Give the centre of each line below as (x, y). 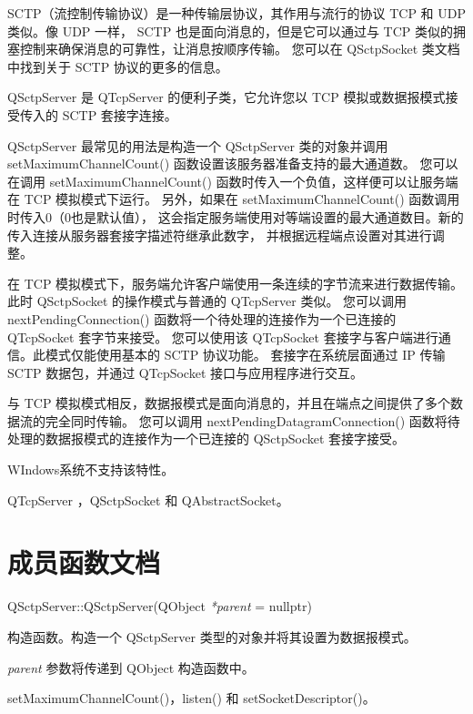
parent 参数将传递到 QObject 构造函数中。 (131, 667)
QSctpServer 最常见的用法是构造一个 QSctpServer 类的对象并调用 (198, 145)
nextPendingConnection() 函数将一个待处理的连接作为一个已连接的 (202, 318)
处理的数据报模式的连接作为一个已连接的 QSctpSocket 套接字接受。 (206, 439)
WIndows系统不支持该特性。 (91, 469)
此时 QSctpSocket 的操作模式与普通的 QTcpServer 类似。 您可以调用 (207, 301)
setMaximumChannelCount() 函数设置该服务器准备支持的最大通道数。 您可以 (233, 163)
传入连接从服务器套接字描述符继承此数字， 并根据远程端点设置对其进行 (220, 235)
